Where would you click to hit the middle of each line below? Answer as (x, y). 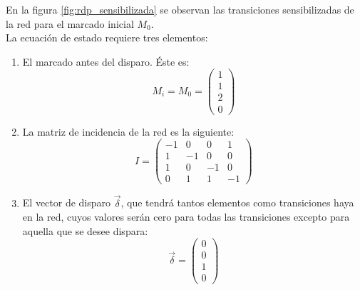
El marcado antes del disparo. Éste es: (106, 61)
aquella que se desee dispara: (85, 230)
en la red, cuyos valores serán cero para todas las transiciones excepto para (186, 217)
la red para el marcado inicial (70, 23)
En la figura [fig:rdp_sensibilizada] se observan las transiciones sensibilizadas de (180, 9)
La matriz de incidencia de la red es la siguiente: (128, 131)
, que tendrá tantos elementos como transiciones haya (237, 202)
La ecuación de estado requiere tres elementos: (107, 37)
